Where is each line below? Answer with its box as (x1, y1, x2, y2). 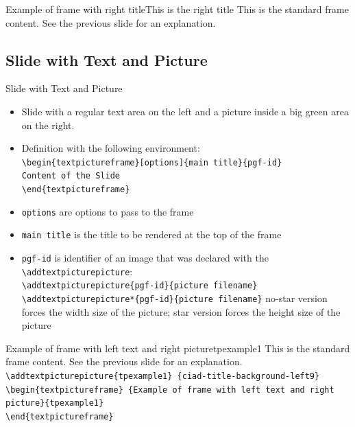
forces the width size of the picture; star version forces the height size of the (21, 304, 341, 319)
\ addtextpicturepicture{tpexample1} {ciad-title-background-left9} (5, 371, 320, 382)
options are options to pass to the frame (21, 204, 194, 218)
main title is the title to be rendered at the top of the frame (21, 227, 282, 242)
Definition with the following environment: (21, 141, 200, 155)
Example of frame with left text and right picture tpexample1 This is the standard (5, 341, 350, 355)
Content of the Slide (21, 171, 120, 181)
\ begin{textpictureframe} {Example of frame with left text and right (5, 384, 334, 395)
